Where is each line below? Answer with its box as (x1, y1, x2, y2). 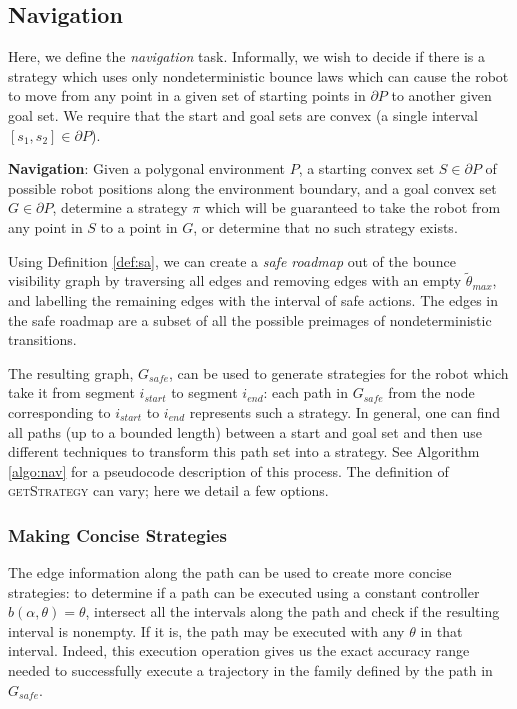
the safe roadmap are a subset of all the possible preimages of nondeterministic (8, 309, 492, 330)
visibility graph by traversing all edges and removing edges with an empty (8, 270, 462, 291)
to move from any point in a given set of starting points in (8, 85, 366, 106)
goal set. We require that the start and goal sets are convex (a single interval (8, 104, 478, 125)
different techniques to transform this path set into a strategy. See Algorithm (8, 441, 480, 462)
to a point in (100, 216, 178, 237)
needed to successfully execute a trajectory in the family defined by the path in (8, 660, 493, 681)
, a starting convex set (298, 158, 435, 179)
